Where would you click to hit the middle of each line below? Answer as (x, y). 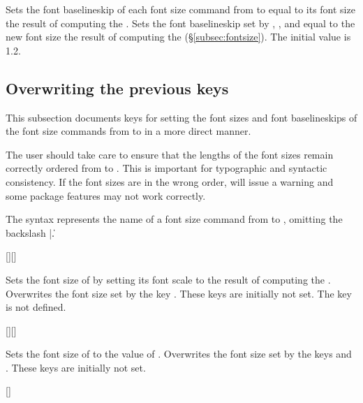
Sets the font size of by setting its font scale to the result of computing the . (168, 279)
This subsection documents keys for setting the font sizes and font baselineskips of (181, 117)
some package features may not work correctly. (106, 195)
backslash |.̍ (30, 232)
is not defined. (36, 307)
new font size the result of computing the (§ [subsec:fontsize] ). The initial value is (178, 37)
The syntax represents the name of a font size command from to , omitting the (174, 219)
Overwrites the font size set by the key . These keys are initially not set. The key (179, 293)
